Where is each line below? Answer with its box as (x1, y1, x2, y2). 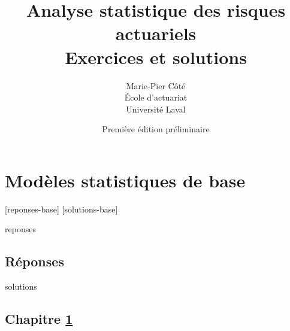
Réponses (5, 252, 64, 271)
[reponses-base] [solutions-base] (5, 202, 118, 215)
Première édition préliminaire (102, 123, 210, 135)
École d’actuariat (124, 91, 188, 104)
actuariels (115, 21, 197, 45)
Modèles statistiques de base (5, 168, 246, 192)
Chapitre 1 (5, 309, 73, 328)
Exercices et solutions (65, 44, 247, 69)
